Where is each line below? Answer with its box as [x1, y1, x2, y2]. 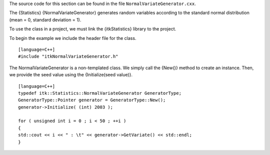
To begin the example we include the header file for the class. [9, 35, 136, 41]
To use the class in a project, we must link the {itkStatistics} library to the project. [9, 26, 176, 32]
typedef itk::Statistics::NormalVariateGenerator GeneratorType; [18, 90, 182, 96]
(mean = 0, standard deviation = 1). [9, 16, 81, 22]
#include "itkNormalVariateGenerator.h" [18, 54, 118, 59]
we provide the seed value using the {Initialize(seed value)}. [9, 72, 132, 78]
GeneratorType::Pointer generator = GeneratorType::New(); [18, 97, 166, 103]
